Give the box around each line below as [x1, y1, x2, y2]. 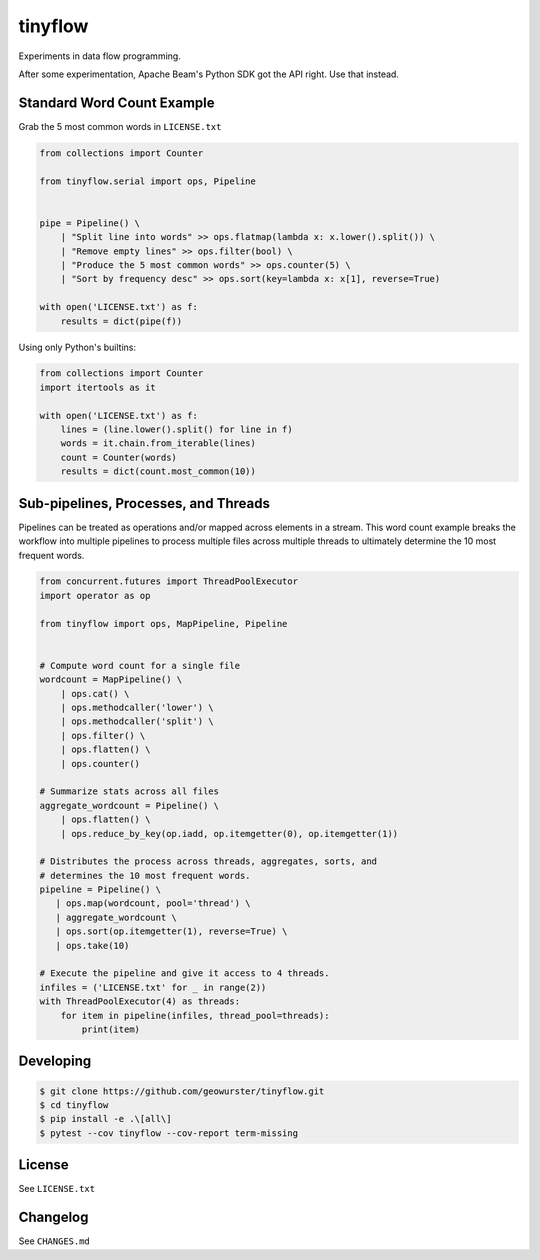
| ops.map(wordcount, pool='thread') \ [55, 898, 251, 909]
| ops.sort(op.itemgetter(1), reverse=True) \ [55, 926, 288, 937]
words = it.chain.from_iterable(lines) [60, 438, 257, 449]
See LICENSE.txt [18, 1183, 95, 1195]
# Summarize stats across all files [39, 786, 220, 797]
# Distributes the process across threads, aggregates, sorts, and [39, 856, 378, 867]
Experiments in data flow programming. [18, 50, 182, 62]
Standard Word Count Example [18, 94, 215, 111]
